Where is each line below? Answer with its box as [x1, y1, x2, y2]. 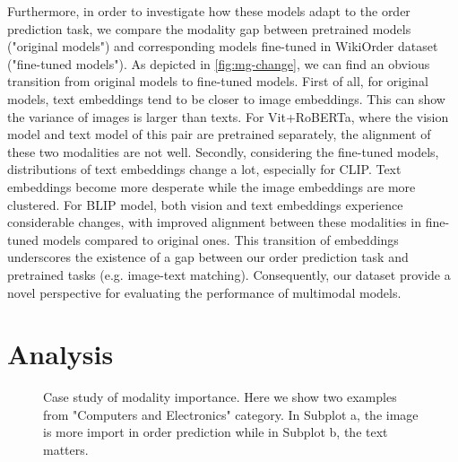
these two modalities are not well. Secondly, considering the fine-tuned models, [7, 142, 439, 161]
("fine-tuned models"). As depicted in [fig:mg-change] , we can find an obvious [7, 54, 430, 73]
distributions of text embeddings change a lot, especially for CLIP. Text [7, 160, 402, 179]
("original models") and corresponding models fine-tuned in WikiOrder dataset [7, 37, 438, 56]
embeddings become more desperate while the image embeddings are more [7, 177, 416, 196]
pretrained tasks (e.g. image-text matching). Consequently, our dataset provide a [7, 265, 451, 283]
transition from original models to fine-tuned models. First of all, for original [7, 72, 428, 91]
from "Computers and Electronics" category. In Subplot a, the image [43, 405, 419, 423]
